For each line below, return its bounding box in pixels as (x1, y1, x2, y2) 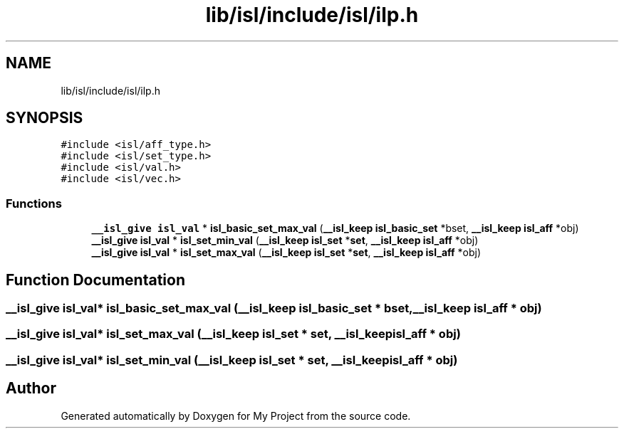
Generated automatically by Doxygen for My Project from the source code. (61, 409, 411, 422)
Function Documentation (6, 270, 185, 289)
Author (6, 379, 56, 398)
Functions (6, 196, 62, 211)
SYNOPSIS (6, 109, 83, 127)
